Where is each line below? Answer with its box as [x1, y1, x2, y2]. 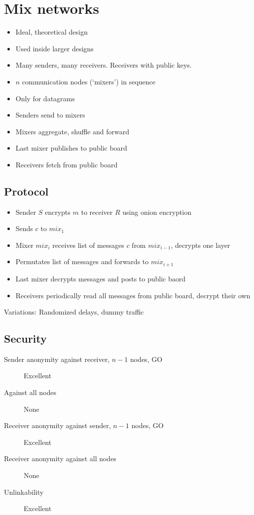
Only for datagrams [15, 93, 75, 103]
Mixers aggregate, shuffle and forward [15, 126, 129, 136]
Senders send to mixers [15, 110, 85, 120]
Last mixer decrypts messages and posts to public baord [15, 273, 186, 283]
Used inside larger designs [15, 43, 94, 53]
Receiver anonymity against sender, [4, 420, 111, 431]
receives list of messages [52, 239, 124, 250]
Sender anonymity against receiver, [4, 354, 110, 364]
